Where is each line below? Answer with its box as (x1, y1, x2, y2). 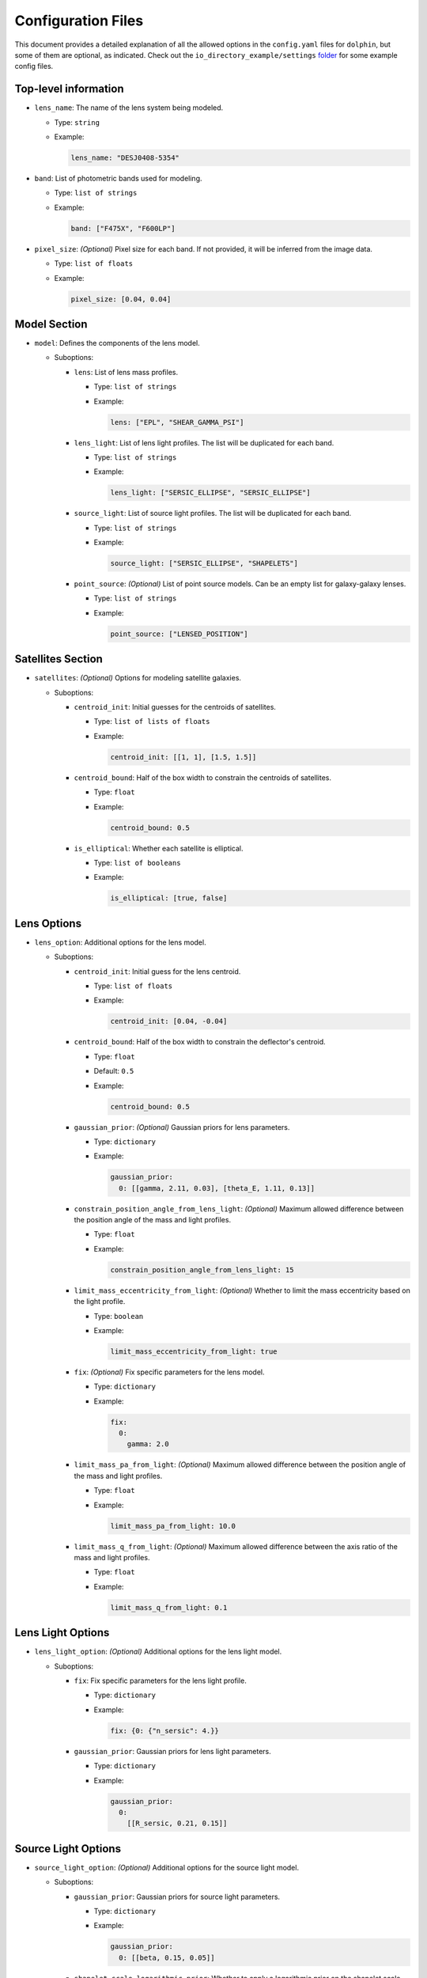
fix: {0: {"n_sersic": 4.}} (110, 1726, 219, 1735)
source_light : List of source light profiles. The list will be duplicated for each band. (74, 509, 352, 518)
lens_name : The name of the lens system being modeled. (34, 103, 224, 112)
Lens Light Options (14, 1626, 110, 1639)
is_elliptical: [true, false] (110, 894, 228, 903)
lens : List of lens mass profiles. (74, 367, 178, 377)
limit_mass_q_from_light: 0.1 (110, 1603, 228, 1612)
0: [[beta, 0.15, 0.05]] (119, 1953, 215, 1962)
